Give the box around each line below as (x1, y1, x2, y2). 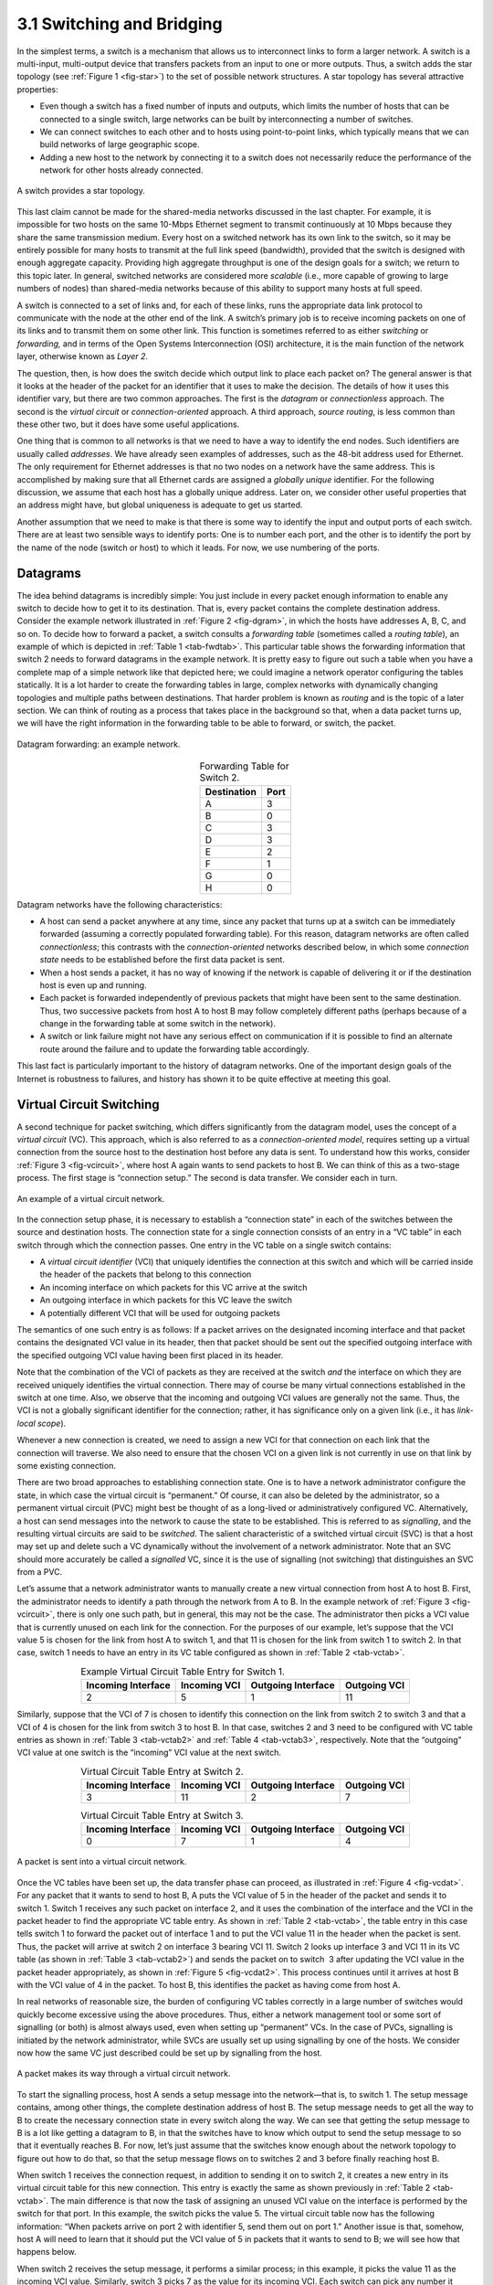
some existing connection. (16, 1460, 116, 1471)
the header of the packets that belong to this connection (39, 1269, 252, 1280)
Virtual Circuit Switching (16, 1097, 160, 1112)
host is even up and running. (39, 979, 147, 991)
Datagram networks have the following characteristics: (16, 898, 223, 909)
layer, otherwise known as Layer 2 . (16, 351, 149, 362)
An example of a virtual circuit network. (16, 1193, 165, 1204)
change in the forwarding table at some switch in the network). (39, 1018, 276, 1029)
